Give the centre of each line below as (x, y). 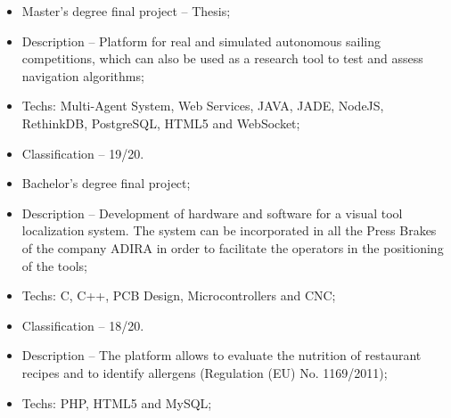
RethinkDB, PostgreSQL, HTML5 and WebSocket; (161, 123)
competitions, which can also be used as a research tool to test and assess (222, 58)
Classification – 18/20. (83, 325)
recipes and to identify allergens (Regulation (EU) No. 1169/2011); (205, 372)
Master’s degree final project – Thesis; (126, 11)
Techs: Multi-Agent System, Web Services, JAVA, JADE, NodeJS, (203, 106)
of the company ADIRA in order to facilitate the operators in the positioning (233, 247)
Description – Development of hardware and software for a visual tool (212, 213)
